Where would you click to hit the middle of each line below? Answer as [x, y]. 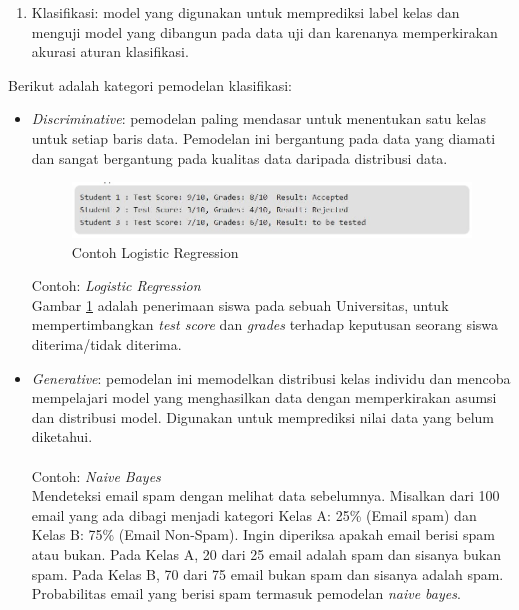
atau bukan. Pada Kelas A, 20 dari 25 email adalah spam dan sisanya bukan [266, 553]
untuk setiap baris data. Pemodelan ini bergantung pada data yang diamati [263, 137]
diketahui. [62, 436]
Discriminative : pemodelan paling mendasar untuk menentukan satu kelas [258, 118]
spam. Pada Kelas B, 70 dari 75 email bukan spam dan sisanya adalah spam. [267, 573]
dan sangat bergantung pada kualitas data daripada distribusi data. [239, 157]
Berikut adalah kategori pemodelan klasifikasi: [150, 84]
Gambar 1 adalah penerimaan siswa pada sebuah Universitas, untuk [240, 304]
